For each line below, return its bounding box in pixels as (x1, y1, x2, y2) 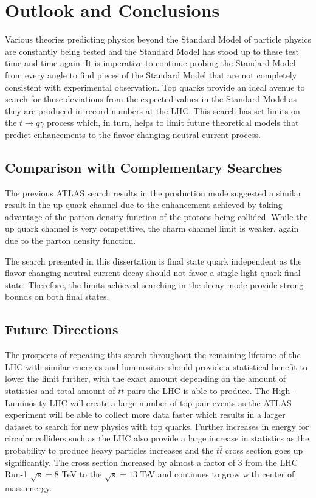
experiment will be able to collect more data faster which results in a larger (5, 408, 286, 421)
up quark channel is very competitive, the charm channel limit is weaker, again (5, 222, 299, 235)
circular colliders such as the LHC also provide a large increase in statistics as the (5, 432, 309, 444)
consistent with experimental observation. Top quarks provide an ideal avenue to (5, 80, 305, 93)
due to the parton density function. (5, 234, 136, 247)
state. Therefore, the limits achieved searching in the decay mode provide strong (5, 278, 304, 291)
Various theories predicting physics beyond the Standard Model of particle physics (5, 33, 311, 46)
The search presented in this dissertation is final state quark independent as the (5, 254, 302, 267)
